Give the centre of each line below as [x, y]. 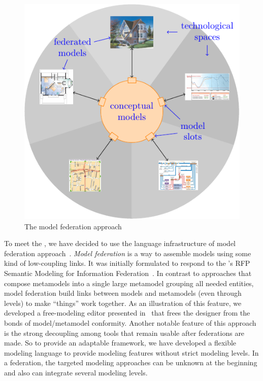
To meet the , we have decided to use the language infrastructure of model [120, 243]
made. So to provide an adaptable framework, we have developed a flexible [120, 343]
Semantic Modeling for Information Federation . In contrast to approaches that [128, 273]
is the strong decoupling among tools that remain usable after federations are [124, 333]
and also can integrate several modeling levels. [76, 372]
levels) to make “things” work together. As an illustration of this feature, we [123, 303]
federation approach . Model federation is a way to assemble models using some [128, 253]
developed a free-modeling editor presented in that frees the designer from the [127, 313]
